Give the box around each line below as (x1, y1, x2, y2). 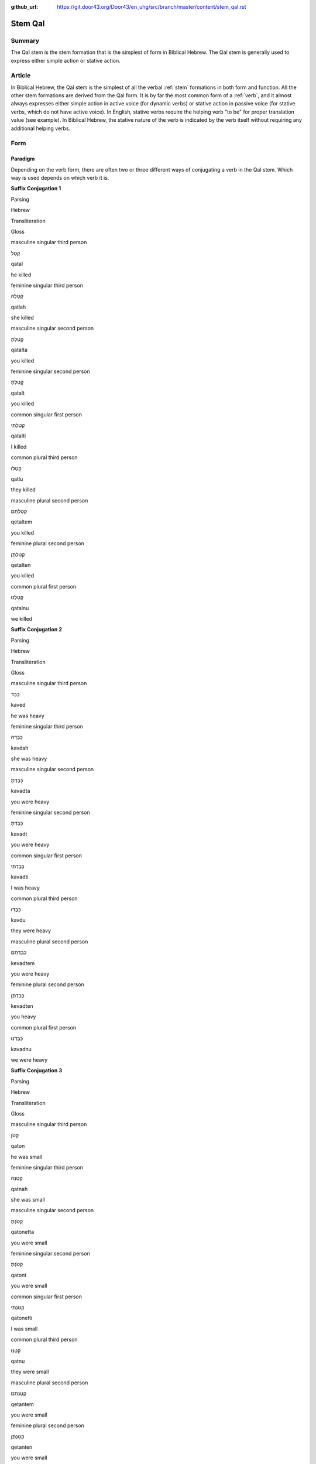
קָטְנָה (11, 1175, 23, 1182)
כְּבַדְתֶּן (11, 991, 25, 998)
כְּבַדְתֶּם (11, 949, 27, 956)
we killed (11, 615, 32, 622)
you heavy (11, 1013, 36, 1020)
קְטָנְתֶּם (11, 1390, 27, 1397)
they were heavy (11, 927, 51, 934)
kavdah (11, 744, 29, 751)
